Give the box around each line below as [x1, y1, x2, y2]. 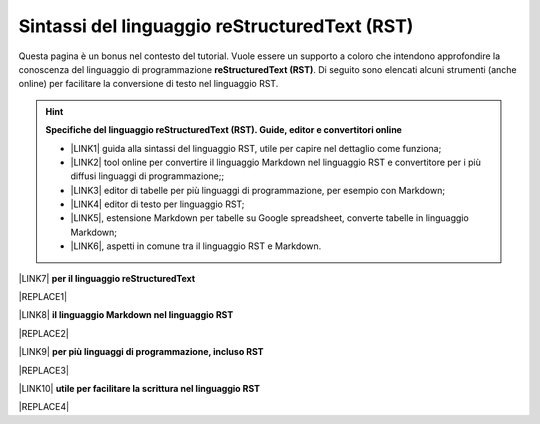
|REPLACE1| [18, 291, 68, 303]
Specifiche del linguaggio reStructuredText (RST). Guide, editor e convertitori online [45, 124, 402, 136]
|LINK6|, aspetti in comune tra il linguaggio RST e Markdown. [70, 240, 322, 252]
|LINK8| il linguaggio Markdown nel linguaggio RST [18, 309, 234, 321]
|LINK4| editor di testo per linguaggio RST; [70, 198, 245, 210]
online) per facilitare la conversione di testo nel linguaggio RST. [18, 78, 279, 90]
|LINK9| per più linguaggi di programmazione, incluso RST [18, 346, 264, 358]
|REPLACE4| [18, 401, 70, 413]
